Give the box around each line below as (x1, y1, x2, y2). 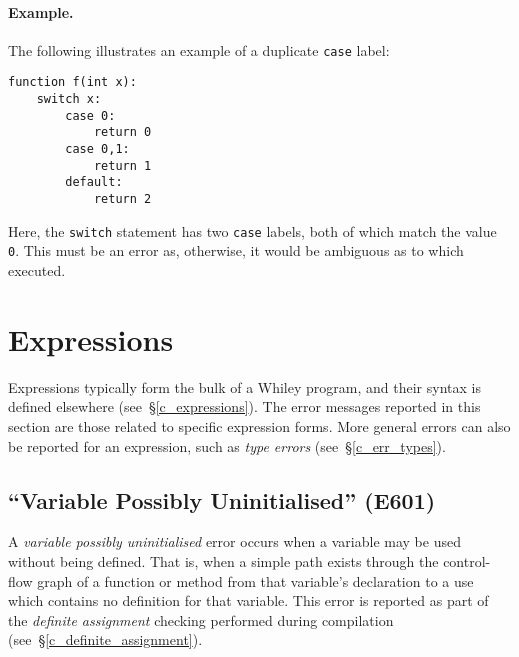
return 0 (93, 125, 152, 140)
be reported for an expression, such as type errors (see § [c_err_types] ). (8, 435, 446, 456)
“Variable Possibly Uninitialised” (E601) (8, 484, 436, 515)
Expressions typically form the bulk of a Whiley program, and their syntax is (8, 376, 481, 397)
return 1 (93, 158, 152, 173)
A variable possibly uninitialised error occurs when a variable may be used (8, 531, 461, 552)
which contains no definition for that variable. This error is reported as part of (8, 590, 489, 611)
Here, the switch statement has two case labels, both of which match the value (8, 220, 497, 241)
